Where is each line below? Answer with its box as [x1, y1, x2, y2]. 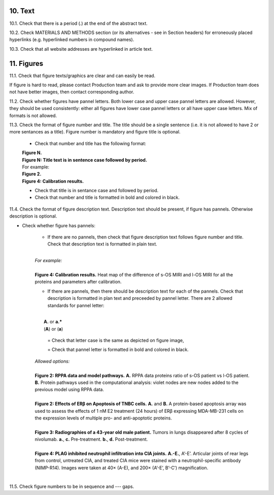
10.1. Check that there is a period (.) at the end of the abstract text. [9, 20, 148, 26]
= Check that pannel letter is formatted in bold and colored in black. [47, 346, 189, 352]
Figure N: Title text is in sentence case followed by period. [22, 157, 147, 163]
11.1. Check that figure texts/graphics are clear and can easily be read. [9, 73, 156, 79]
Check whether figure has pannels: [22, 222, 96, 228]
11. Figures [9, 59, 44, 68]
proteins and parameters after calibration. [35, 279, 122, 285]
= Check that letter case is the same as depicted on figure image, [47, 337, 184, 343]
